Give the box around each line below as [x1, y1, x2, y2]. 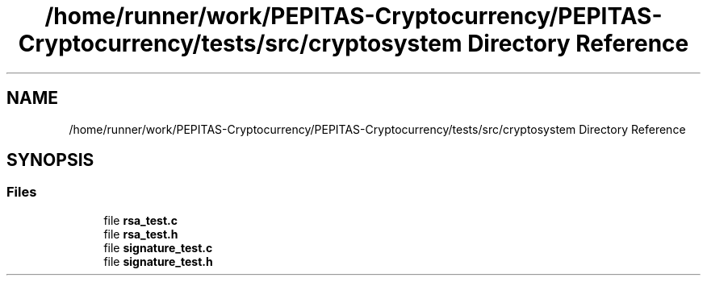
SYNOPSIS [6, 150, 94, 171]
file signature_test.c [103, 240, 213, 255]
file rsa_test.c [103, 213, 178, 227]
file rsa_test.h [103, 226, 178, 241]
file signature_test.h [103, 254, 213, 268]
